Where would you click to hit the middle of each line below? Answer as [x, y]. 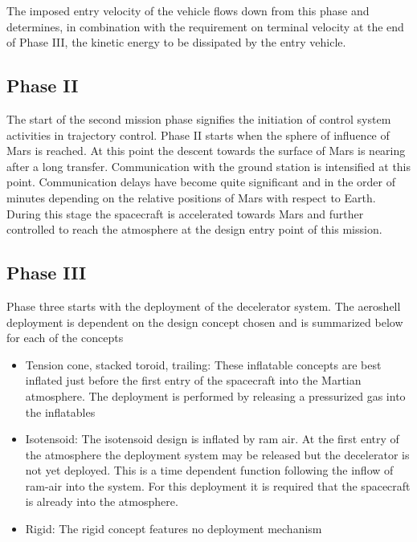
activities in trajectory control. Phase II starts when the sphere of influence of [198, 134]
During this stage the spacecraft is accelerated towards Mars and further [185, 213]
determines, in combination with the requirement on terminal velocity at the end [205, 26]
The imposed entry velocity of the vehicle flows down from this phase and [188, 10]
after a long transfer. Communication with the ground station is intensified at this [209, 166]
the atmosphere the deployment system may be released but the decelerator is [217, 454]
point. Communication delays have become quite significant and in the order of [201, 182]
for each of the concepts [65, 338]
